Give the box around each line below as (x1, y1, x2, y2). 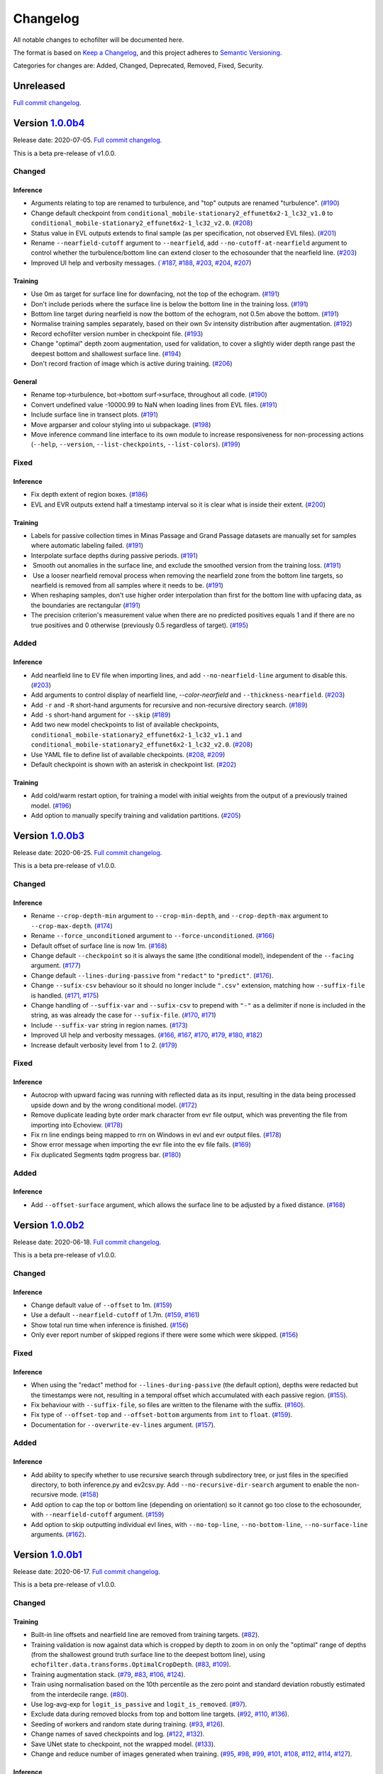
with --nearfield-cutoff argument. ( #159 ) (30, 1510, 165, 1519)
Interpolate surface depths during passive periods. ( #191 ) (30, 551, 199, 560)
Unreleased (13, 80, 66, 92)
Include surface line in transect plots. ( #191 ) (30, 410, 159, 419)
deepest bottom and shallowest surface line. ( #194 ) (30, 349, 182, 358)
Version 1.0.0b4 (13, 117, 85, 129)
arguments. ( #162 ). (30, 1530, 87, 1538)
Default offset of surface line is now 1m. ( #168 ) (30, 941, 167, 950)
